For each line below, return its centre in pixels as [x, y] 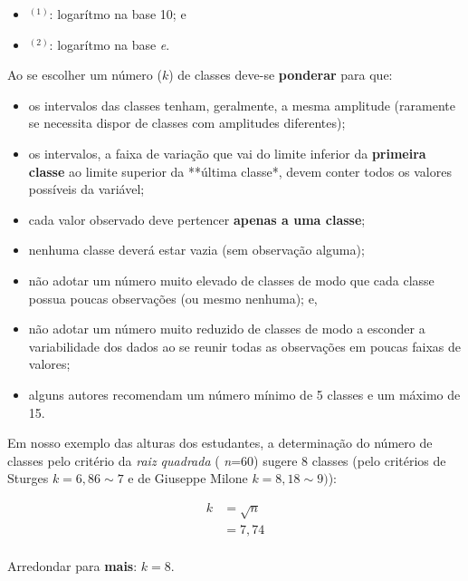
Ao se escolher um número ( [85, 75]
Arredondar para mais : [72, 565]
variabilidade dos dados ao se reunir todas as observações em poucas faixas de [244, 346]
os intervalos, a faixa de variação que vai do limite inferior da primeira [227, 153]
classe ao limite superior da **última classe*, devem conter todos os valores [240, 171]
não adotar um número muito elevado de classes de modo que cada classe [231, 280]
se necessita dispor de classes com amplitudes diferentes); [187, 123]
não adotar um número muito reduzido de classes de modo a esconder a [227, 329]
